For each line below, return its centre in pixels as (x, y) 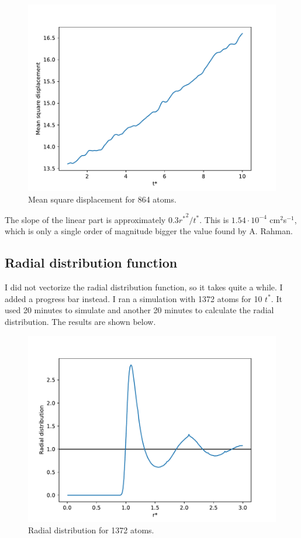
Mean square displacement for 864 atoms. (102, 199)
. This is (214, 219)
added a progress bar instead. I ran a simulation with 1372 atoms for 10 (134, 298)
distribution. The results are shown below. (80, 321)
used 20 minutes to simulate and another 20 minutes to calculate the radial (139, 310)
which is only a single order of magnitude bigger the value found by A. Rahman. (149, 231)
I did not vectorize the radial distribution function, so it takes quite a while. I (144, 287)
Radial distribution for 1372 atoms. (91, 530)
